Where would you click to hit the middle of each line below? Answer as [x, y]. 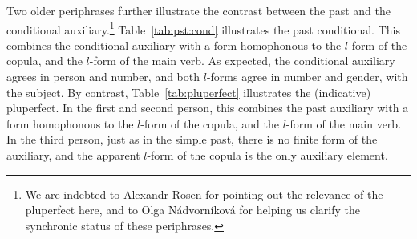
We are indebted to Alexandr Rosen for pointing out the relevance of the [204, 194]
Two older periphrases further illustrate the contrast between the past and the [198, 10]
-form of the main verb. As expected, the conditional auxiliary [242, 61]
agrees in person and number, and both [103, 77]
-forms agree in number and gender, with [307, 77]
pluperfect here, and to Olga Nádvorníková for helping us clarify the [193, 210]
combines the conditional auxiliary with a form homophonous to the [174, 45]
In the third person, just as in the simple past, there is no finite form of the [192, 139]
